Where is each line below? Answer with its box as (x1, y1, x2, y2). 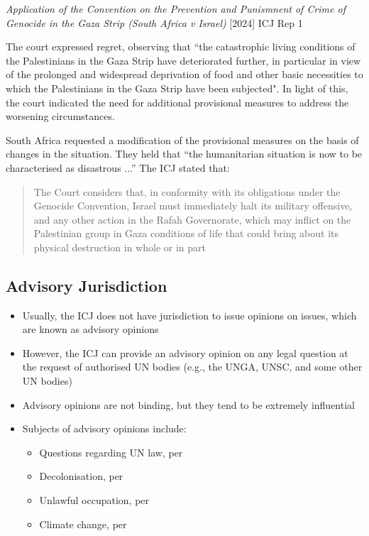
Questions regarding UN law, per (39, 444, 183, 459)
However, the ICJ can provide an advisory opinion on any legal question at (22, 345, 348, 360)
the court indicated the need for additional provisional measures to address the (6, 94, 349, 109)
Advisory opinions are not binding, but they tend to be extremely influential (22, 397, 355, 412)
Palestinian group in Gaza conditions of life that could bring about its (33, 226, 339, 241)
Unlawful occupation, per (39, 493, 150, 508)
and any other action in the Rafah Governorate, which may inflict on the (33, 212, 351, 226)
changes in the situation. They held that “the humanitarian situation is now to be (6, 146, 363, 161)
